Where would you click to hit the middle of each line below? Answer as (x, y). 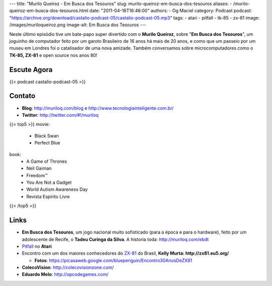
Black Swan (47, 135)
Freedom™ (37, 175)
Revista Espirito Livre (48, 196)
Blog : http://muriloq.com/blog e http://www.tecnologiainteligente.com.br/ (98, 108)
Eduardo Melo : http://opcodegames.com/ (65, 274)
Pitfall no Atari (37, 246)
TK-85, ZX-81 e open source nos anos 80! (53, 55)
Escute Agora (31, 70)
